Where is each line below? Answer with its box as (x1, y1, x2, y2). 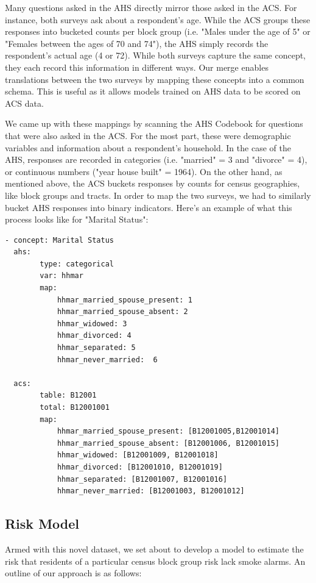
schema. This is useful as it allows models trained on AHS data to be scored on (5, 85, 301, 98)
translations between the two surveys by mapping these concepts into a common (5, 73, 304, 85)
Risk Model (5, 514, 80, 533)
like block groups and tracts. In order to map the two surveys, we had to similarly (5, 188, 311, 201)
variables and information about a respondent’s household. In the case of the (5, 141, 291, 154)
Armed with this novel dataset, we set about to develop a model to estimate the (5, 542, 304, 555)
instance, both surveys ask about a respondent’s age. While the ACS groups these (5, 13, 311, 26)
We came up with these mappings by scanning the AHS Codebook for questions (5, 117, 303, 130)
